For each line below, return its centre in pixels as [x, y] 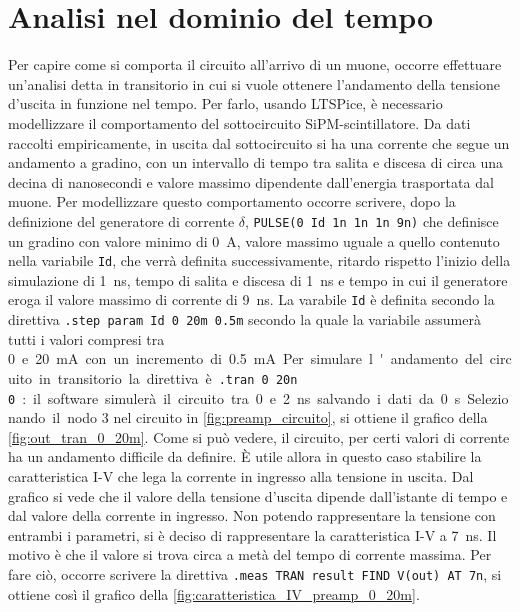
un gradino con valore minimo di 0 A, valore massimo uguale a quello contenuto [254, 240]
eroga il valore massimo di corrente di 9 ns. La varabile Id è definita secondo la [251, 299]
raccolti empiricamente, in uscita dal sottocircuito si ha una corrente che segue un [259, 142]
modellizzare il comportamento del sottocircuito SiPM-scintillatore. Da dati [239, 122]
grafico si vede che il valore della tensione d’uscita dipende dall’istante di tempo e [258, 495]
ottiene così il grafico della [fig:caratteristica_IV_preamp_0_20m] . [214, 593]
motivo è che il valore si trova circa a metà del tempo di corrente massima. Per [250, 554]
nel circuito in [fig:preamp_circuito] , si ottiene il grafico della [300, 417]
